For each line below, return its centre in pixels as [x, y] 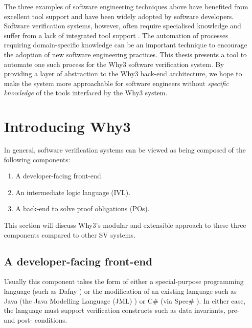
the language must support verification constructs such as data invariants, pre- [122, 310]
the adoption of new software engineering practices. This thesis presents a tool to [126, 54]
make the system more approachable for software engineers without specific [116, 83]
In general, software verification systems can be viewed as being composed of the [125, 150]
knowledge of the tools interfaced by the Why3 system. [86, 93]
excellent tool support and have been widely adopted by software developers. [119, 16]
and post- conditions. [35, 319]
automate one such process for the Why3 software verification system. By [114, 64]
